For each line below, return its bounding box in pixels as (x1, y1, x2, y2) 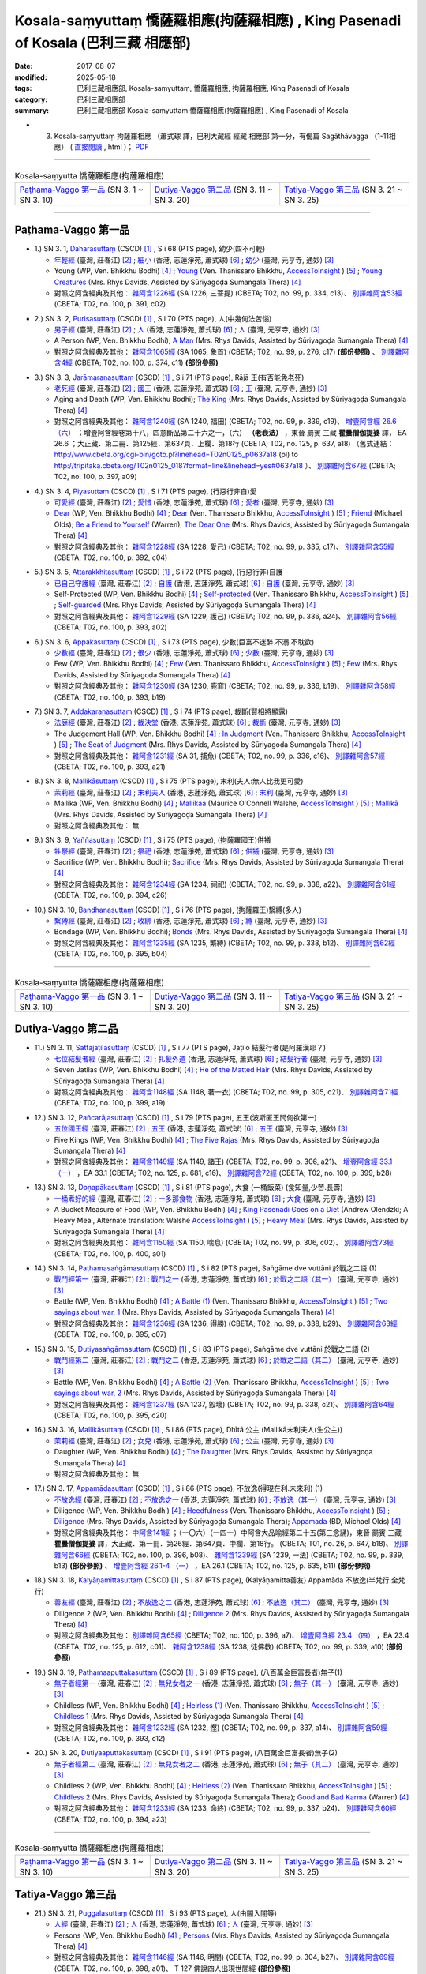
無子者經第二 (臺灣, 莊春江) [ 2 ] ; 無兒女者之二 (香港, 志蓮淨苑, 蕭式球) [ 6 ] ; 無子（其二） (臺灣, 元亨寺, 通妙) (54, 1759, 399, 1769)
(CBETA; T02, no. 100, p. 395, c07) (54, 1330, 167, 1339)
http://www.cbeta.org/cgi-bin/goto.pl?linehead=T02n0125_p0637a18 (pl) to (54, 450, 299, 460)
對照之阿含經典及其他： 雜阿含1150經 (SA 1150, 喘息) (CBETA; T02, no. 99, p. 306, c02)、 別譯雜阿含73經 (54, 1238, 394, 1248)
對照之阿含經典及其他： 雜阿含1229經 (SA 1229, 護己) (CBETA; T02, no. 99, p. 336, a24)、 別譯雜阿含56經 (54, 611, 398, 621)
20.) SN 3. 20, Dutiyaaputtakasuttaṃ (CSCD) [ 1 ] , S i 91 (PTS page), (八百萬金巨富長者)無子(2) (34, 1748, 338, 1758)
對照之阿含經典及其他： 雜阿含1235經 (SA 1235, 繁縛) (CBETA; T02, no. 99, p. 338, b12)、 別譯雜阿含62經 (54, 938, 396, 948)
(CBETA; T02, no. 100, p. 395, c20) (54, 1410, 167, 1420)
